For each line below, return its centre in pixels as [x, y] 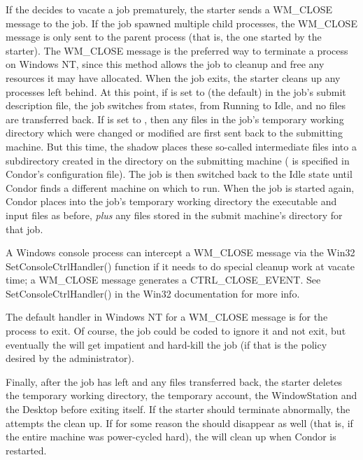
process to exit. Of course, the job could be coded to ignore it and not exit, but [176, 331]
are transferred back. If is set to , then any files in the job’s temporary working [175, 119]
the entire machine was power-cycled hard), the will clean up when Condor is [171, 437]
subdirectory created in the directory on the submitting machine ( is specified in [178, 160]
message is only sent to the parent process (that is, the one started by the [164, 37]
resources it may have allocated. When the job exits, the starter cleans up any [173, 77]
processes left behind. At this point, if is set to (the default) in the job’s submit [176, 91]
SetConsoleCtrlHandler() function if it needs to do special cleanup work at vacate [180, 266]
